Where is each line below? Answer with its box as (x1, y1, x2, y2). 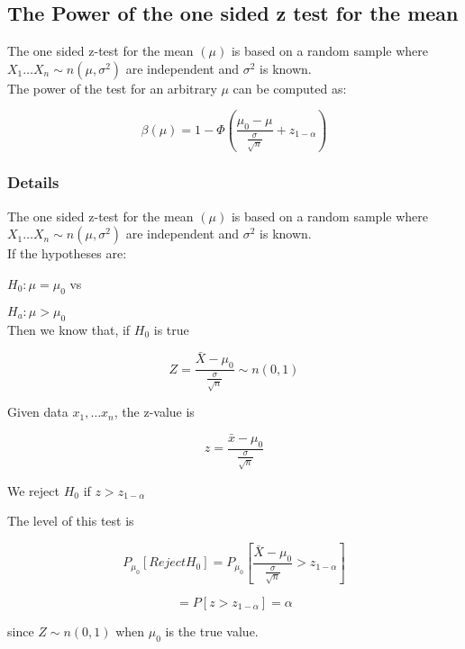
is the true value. (165, 622, 259, 641)
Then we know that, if (7, 320, 131, 338)
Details (7, 171, 59, 194)
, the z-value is (114, 402, 195, 421)
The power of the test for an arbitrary (7, 78, 217, 97)
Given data (7, 402, 68, 421)
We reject (7, 481, 59, 500)
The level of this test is (7, 511, 134, 530)
